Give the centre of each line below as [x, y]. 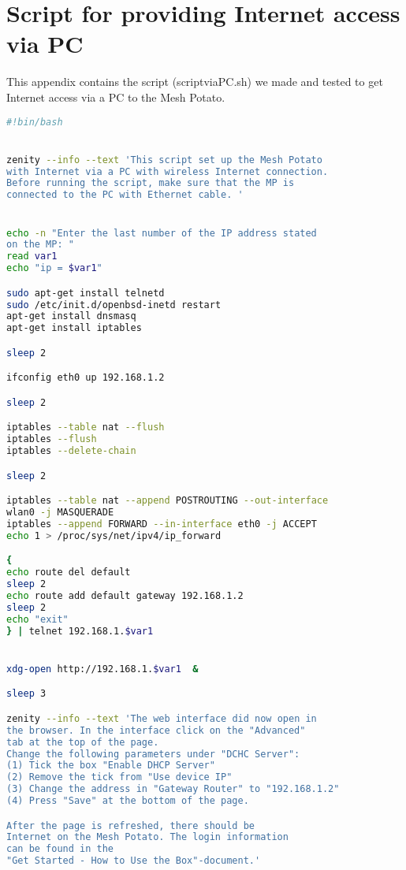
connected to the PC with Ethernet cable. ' [125, 195]
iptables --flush [52, 439]
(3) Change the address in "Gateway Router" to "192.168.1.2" [173, 789]
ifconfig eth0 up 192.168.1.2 [86, 378]
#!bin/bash [35, 122]
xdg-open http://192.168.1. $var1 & [102, 669]
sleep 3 [26, 694]
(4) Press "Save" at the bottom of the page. [128, 801]
